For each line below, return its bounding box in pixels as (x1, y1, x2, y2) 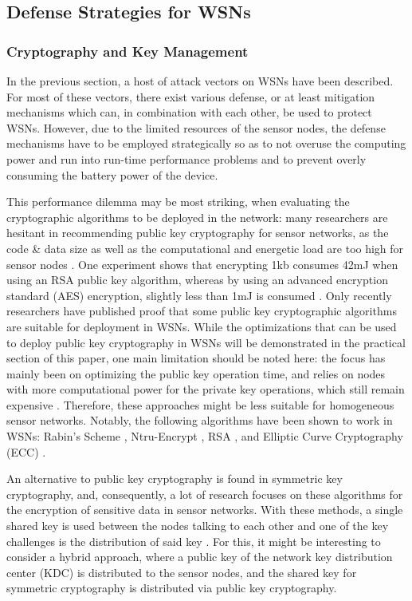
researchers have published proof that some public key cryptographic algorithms (6, 302, 397, 319)
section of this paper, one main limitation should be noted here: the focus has (6, 350, 386, 366)
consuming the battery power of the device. (6, 166, 218, 183)
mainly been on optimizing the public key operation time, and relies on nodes (6, 365, 386, 382)
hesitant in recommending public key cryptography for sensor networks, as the (6, 224, 389, 241)
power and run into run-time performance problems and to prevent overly (6, 150, 367, 167)
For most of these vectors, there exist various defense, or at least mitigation (6, 88, 375, 105)
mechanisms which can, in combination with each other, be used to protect (6, 104, 372, 121)
